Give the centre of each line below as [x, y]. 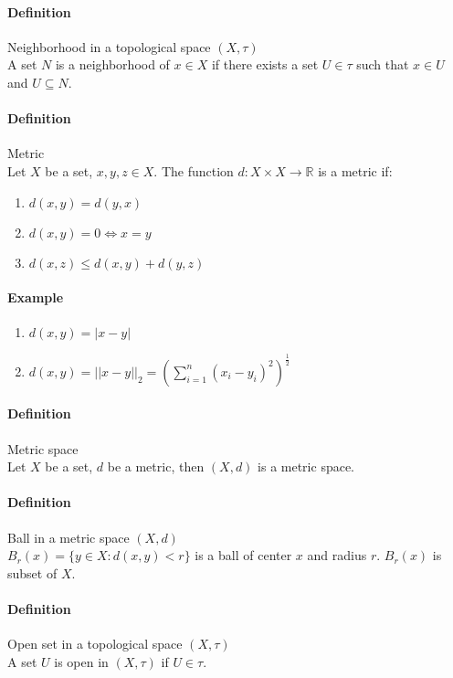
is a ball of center [243, 555]
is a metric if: [355, 170]
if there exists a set [265, 64]
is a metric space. [306, 466]
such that [383, 64]
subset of [32, 572]
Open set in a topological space [95, 644]
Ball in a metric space [68, 537]
